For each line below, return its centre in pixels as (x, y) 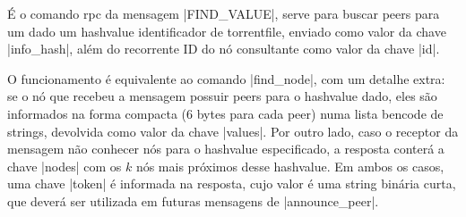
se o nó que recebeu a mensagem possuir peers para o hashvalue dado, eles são (222, 96)
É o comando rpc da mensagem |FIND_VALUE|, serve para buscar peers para (224, 13)
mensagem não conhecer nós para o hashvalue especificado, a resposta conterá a (226, 149)
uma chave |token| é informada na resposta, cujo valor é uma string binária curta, (232, 184)
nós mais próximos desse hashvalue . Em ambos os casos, (290, 166)
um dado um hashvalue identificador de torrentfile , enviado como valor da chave (227, 31)
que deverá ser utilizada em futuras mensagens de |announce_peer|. (193, 200)
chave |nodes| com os (65, 166)
